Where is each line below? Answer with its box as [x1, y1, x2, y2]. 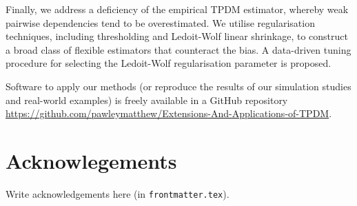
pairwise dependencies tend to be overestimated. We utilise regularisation [6, 15, 315, 30]
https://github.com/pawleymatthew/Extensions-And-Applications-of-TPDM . [6, 106, 332, 121]
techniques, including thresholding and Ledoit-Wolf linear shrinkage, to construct [6, 29, 348, 43]
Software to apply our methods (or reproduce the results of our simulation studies [6, 79, 351, 93]
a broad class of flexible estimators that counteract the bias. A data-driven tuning [6, 42, 351, 56]
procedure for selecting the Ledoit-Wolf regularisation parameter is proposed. [6, 56, 331, 70]
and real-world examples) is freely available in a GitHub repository [6, 92, 288, 107]
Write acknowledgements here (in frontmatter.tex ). [6, 186, 229, 200]
